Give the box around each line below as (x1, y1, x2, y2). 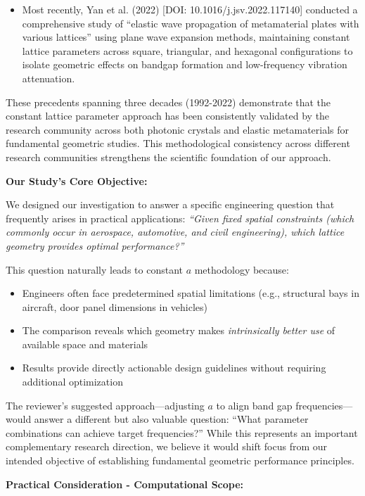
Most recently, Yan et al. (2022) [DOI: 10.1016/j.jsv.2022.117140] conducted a (22, 2, 358, 16)
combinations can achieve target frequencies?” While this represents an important (6, 425, 358, 440)
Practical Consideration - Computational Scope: (6, 476, 244, 491)
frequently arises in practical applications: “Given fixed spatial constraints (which (6, 210, 354, 225)
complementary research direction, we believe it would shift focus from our (6, 439, 328, 454)
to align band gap (216, 398, 293, 412)
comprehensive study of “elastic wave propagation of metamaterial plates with (22, 15, 359, 30)
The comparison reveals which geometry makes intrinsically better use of (22, 323, 335, 338)
